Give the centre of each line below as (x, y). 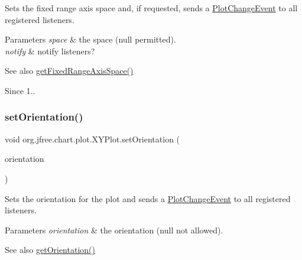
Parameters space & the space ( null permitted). (90, 39)
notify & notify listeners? (50, 51)
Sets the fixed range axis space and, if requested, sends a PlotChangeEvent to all (151, 8)
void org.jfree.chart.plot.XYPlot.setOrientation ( (92, 139)
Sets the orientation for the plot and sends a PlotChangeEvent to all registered (148, 198)
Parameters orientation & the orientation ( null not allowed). (114, 230)
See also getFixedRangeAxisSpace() (69, 71)
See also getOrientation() (50, 250)
